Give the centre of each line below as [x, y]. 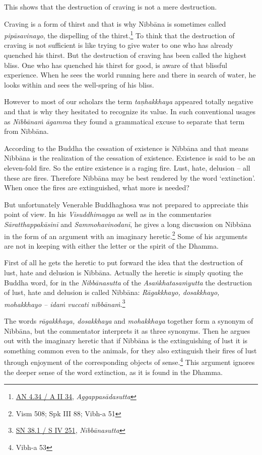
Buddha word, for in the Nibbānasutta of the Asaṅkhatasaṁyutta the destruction [128, 282]
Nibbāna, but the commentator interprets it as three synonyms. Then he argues [127, 330]
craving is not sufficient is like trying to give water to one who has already [119, 45]
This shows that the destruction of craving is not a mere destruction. [111, 7]
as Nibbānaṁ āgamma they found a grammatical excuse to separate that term [124, 121]
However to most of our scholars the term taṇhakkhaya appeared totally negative [129, 101]
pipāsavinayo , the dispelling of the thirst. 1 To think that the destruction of [119, 34]
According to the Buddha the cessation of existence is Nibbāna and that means [126, 148]
